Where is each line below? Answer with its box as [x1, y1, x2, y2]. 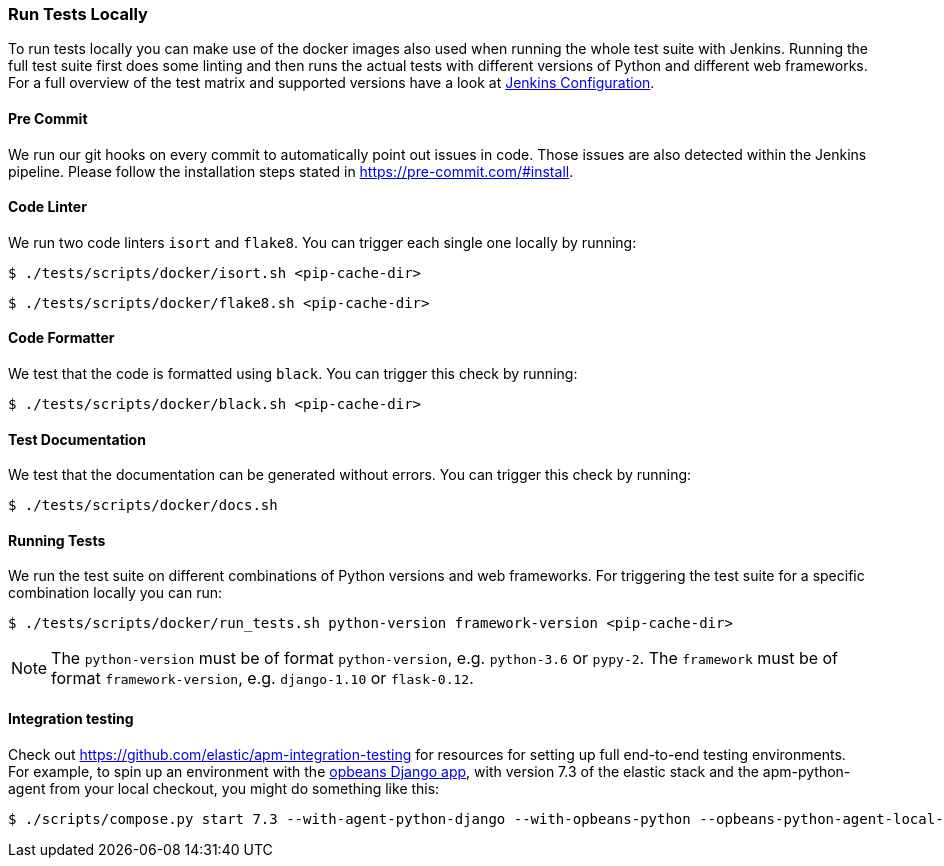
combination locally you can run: [8, 584, 223, 602]
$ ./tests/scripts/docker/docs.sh [8, 497, 278, 514]
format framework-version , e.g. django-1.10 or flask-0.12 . [51, 668, 474, 689]
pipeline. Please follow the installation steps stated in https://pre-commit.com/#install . [8, 162, 574, 180]
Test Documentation [8, 430, 146, 448]
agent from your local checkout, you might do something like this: [8, 779, 440, 797]
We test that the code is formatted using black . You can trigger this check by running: [8, 365, 578, 383]
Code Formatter [8, 329, 115, 347]
